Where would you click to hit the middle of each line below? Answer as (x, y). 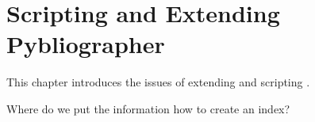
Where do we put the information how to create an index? (148, 108)
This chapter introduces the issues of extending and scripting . (158, 82)
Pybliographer (86, 44)
